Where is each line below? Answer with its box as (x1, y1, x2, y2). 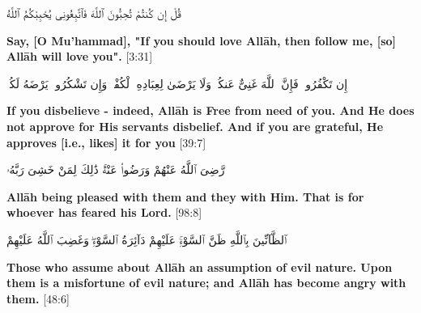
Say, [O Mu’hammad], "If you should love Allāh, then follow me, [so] (6, 32, 397, 49)
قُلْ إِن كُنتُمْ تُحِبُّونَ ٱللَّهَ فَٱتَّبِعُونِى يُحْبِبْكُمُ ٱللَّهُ (6, 5, 181, 21)
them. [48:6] (6, 290, 70, 307)
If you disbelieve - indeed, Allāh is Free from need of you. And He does (6, 102, 415, 119)
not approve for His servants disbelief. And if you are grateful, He (6, 117, 384, 134)
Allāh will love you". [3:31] (6, 48, 153, 65)
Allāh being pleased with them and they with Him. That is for (6, 188, 364, 205)
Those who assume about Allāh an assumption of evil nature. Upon (6, 258, 393, 275)
